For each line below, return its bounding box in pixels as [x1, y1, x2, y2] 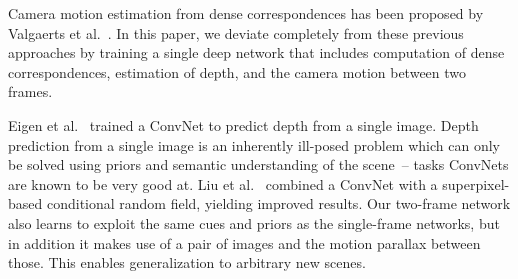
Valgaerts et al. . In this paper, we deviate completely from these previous [8, 22, 464, 43]
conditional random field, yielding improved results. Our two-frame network [46, 193, 511, 214]
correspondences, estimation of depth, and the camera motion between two [8, 61, 467, 82]
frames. [8, 81, 53, 102]
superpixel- [442, 173, 510, 194]
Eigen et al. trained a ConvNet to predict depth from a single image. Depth [8, 114, 479, 135]
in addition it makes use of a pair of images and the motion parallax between [8, 232, 481, 253]
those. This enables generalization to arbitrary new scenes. [8, 252, 366, 273]
